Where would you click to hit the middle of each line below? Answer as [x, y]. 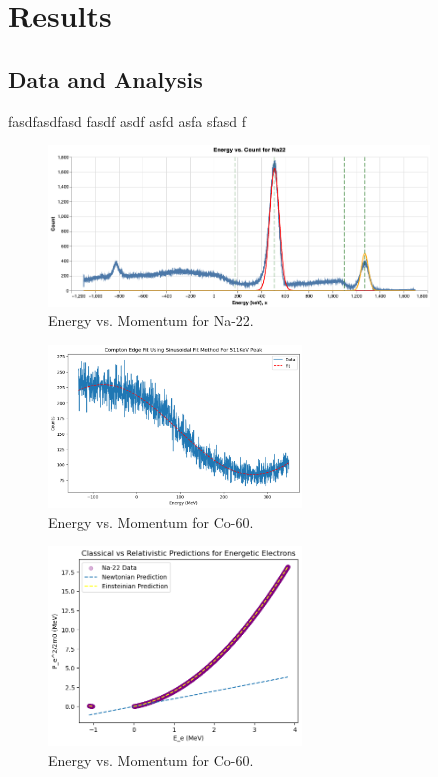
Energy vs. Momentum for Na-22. [151, 320]
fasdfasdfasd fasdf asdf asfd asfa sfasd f [127, 120]
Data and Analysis [105, 78]
